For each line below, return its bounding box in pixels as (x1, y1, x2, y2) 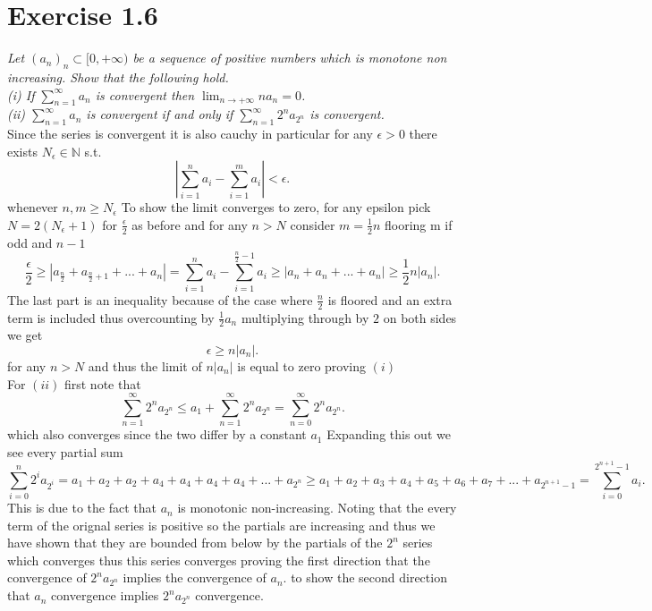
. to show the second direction (283, 568, 447, 587)
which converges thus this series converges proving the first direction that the (7, 550, 430, 569)
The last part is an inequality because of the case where (7, 290, 313, 309)
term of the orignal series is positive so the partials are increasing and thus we (7, 515, 436, 534)
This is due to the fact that (7, 498, 157, 517)
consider (290, 215, 335, 233)
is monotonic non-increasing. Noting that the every (177, 498, 457, 517)
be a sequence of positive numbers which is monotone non (132, 48, 447, 67)
